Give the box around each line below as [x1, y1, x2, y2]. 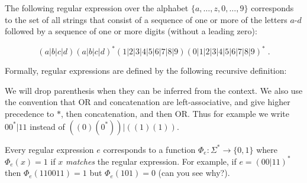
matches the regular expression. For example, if [66, 155, 237, 167]
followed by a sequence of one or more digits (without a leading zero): [5, 25, 257, 37]
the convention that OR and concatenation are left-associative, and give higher [5, 96, 290, 108]
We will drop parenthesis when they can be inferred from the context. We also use [5, 84, 303, 96]
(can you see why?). [158, 166, 230, 179]
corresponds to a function [103, 143, 196, 155]
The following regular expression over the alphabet [5, 2, 189, 14]
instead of [30, 120, 65, 132]
